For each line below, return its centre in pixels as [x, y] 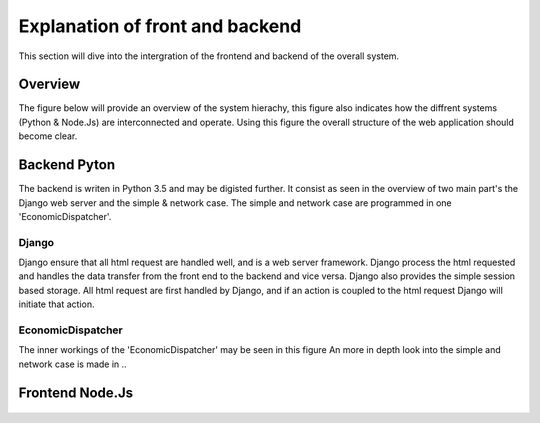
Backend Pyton [66, 165]
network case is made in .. [72, 364]
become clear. [48, 136]
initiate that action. [56, 304]
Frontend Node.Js [76, 392]
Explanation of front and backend [160, 26]
